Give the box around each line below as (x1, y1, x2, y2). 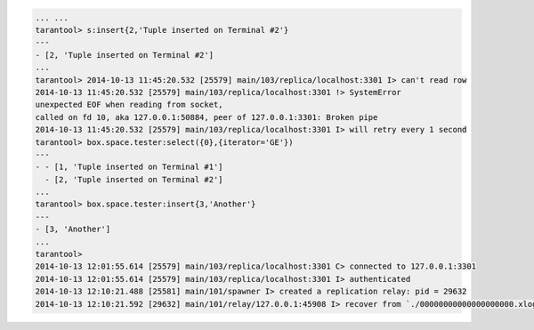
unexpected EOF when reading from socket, (35, 100, 223, 110)
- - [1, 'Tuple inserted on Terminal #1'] (35, 162, 223, 173)
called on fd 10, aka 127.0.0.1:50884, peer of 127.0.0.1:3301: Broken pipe (35, 112, 378, 122)
